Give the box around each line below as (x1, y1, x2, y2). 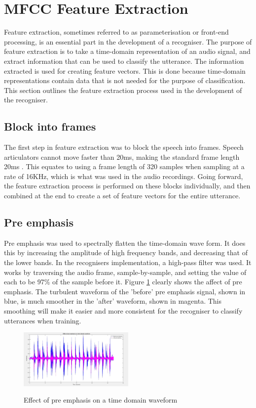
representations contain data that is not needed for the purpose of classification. (4, 75, 246, 86)
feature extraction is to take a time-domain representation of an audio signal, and (4, 46, 251, 56)
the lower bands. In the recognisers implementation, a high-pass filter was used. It (4, 257, 252, 268)
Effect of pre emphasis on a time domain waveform (24, 395, 178, 405)
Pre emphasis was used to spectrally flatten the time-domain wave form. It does (4, 237, 246, 248)
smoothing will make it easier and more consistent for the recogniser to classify (4, 306, 243, 316)
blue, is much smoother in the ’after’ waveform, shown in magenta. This (4, 296, 222, 306)
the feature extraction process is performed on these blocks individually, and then (4, 181, 251, 191)
